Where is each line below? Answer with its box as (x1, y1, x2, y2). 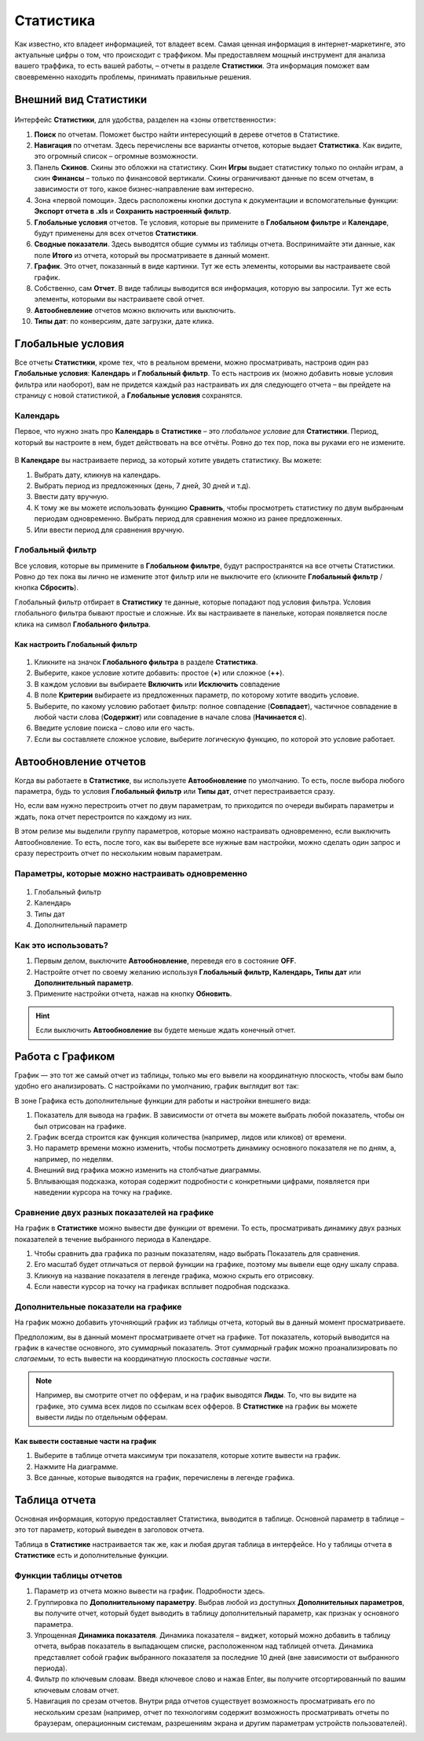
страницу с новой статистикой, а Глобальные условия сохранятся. (14, 391, 243, 400)
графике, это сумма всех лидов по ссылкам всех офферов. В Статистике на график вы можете (35, 1401, 357, 1411)
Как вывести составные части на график (14, 1436, 157, 1445)
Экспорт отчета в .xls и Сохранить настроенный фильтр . (34, 207, 232, 216)
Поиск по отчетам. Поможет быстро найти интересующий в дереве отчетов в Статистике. (34, 130, 340, 139)
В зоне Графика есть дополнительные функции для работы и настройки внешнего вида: (14, 1096, 312, 1105)
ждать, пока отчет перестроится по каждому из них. (14, 812, 192, 821)
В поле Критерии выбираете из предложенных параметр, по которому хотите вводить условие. (34, 690, 360, 700)
